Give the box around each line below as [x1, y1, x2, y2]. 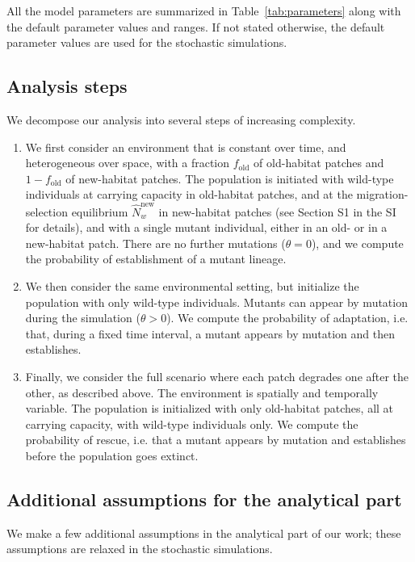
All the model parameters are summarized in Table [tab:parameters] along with [6, 2, 401, 19]
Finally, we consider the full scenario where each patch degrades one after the [25, 368, 409, 385]
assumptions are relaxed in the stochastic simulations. [6, 540, 273, 557]
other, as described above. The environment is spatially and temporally [25, 384, 379, 401]
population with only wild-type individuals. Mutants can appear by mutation [25, 293, 408, 310]
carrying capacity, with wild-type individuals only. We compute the [25, 415, 358, 432]
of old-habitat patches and [254, 154, 384, 171]
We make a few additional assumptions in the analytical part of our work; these [6, 524, 401, 541]
